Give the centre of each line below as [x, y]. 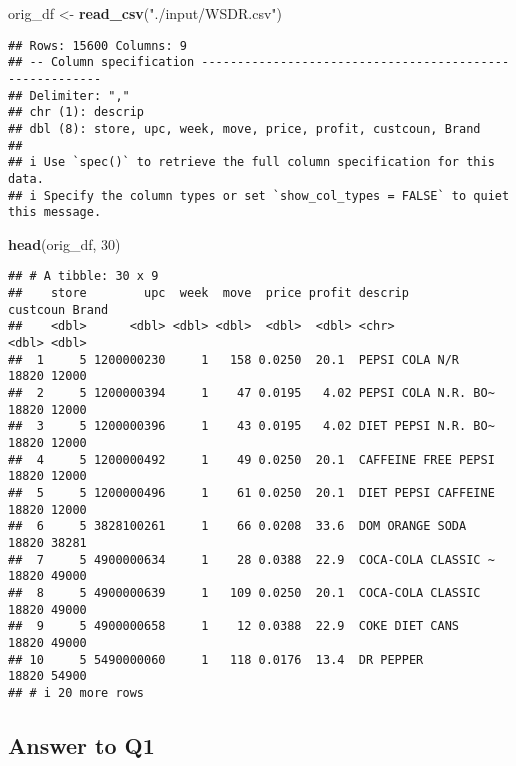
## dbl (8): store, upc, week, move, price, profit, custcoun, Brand [244, 128]
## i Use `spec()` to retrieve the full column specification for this [251, 162]
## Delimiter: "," [69, 95]
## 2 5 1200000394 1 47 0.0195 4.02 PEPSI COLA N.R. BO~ [251, 393]
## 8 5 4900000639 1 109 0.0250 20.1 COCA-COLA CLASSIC [244, 592]
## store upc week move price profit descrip [208, 293]
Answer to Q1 [81, 744]
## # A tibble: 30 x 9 [83, 276]
